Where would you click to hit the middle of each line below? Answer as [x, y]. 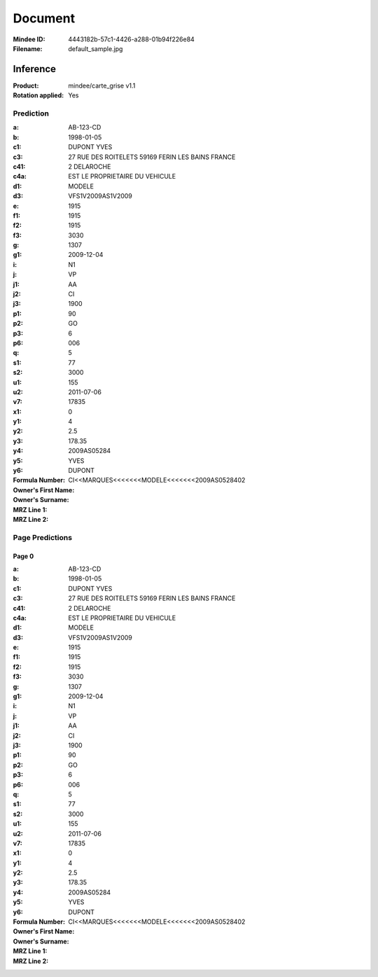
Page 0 [23, 556]
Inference [34, 69]
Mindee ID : [29, 39]
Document [44, 18]
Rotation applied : [38, 95]
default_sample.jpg [96, 48]
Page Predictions [43, 537]
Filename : [28, 48]
